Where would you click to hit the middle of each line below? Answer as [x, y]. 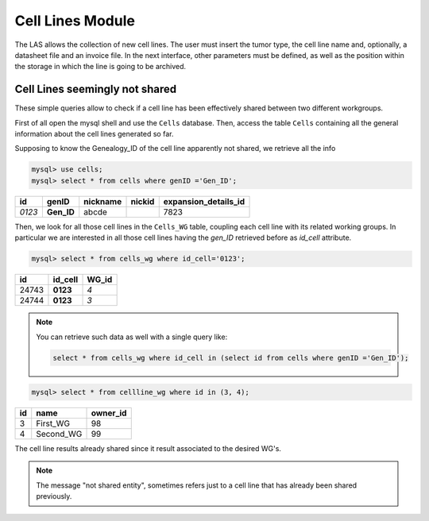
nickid [143, 201]
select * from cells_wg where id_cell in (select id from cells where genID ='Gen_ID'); [231, 358]
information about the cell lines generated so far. [94, 134]
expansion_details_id [204, 201]
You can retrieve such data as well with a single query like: [132, 337]
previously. [54, 496]
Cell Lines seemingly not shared [96, 89]
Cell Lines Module [75, 21]
